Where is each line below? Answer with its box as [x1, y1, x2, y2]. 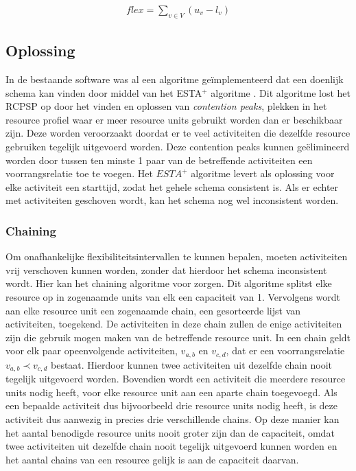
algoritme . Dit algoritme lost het [211, 85, 351, 100]
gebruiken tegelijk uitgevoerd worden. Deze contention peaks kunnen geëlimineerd [5, 139, 350, 153]
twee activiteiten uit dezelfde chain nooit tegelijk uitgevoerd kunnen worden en [5, 439, 337, 453]
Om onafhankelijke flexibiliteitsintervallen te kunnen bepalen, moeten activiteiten [5, 249, 348, 264]
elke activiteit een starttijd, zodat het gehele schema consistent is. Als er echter [5, 179, 339, 194]
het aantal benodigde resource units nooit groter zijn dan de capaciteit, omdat [5, 425, 335, 439]
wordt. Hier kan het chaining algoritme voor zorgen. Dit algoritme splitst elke [5, 276, 332, 290]
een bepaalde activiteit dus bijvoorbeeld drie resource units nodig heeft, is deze [5, 398, 337, 413]
